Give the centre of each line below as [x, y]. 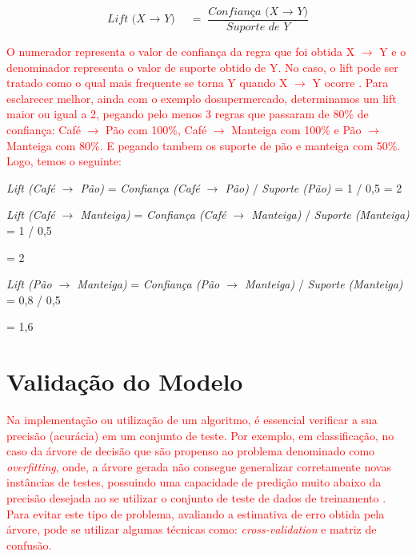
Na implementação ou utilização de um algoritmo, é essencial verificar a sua [192, 420]
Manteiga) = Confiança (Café [153, 214]
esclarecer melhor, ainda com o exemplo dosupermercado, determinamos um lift [202, 98]
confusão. [29, 544]
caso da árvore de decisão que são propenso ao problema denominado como [191, 451]
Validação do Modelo [125, 381]
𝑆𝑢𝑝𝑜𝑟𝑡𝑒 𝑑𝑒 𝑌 [258, 28]
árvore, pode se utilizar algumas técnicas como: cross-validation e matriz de [192, 529]
